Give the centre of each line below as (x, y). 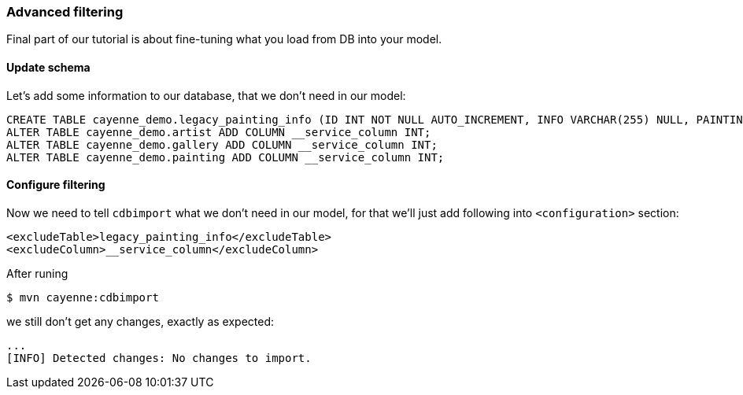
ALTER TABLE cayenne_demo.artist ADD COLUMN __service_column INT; (219, 132)
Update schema (48, 67)
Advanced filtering (65, 12)
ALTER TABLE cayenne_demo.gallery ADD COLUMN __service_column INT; (222, 144)
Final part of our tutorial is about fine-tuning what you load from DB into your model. (224, 39)
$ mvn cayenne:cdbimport (83, 297)
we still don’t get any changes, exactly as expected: (140, 321)
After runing (37, 273)
